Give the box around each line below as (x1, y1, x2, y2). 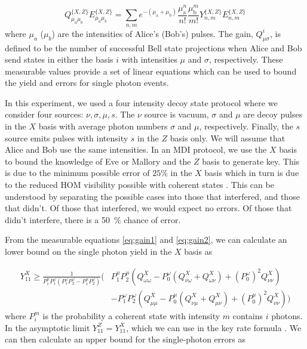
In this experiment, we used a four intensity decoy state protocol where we (5, 96, 278, 109)
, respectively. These (208, 53, 283, 66)
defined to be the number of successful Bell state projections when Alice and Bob (5, 41, 302, 54)
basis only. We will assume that (170, 131, 285, 144)
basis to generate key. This (202, 155, 300, 167)
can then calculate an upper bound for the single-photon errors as (5, 333, 245, 345)
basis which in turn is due (204, 166, 299, 179)
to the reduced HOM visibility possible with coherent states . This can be (5, 178, 274, 191)
